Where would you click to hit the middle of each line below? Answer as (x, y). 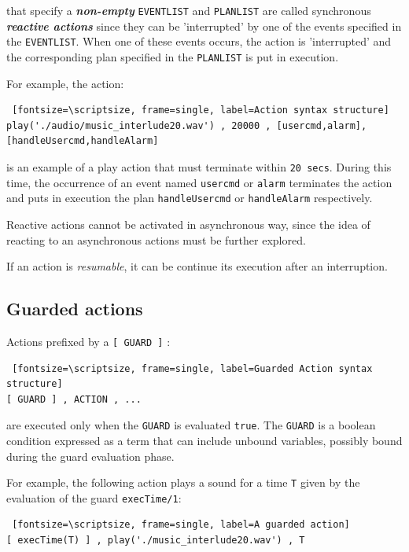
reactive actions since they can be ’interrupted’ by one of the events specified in (204, 26)
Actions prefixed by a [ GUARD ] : (88, 341)
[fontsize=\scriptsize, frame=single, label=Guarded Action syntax (192, 368)
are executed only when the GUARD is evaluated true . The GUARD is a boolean (191, 425)
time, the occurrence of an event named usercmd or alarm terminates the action (199, 182)
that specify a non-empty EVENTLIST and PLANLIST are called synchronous (189, 10)
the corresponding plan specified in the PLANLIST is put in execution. (173, 56)
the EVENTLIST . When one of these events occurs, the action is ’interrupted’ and (199, 41)
